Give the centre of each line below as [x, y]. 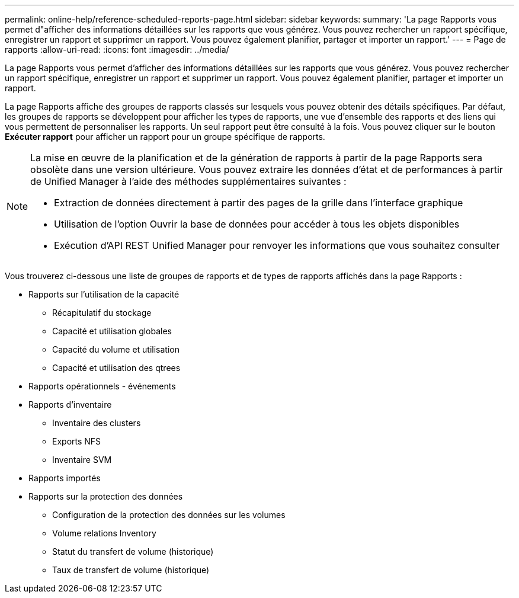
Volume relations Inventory [104, 533]
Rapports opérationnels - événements [102, 386]
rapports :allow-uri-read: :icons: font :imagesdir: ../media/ [117, 49]
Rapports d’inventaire [70, 404]
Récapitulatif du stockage [102, 313]
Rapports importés [65, 478]
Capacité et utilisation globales [112, 331]
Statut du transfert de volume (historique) [133, 551]
